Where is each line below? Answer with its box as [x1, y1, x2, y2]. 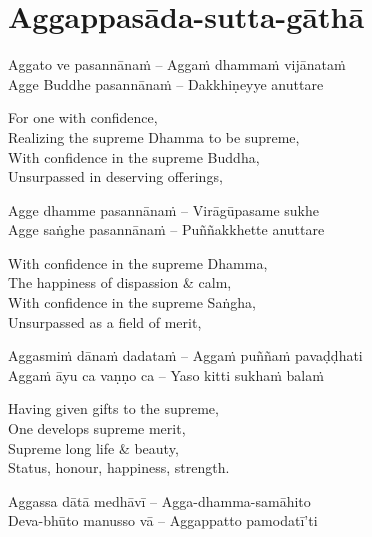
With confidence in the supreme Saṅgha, [8, 292, 256, 313]
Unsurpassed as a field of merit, [8, 311, 202, 332]
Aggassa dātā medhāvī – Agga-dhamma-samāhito [8, 490, 311, 511]
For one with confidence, [8, 107, 158, 128]
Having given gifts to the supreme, [8, 398, 219, 419]
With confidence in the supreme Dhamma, [8, 252, 268, 273]
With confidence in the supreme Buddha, [8, 146, 260, 167]
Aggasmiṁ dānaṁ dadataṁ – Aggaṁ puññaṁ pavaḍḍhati [8, 345, 363, 366]
